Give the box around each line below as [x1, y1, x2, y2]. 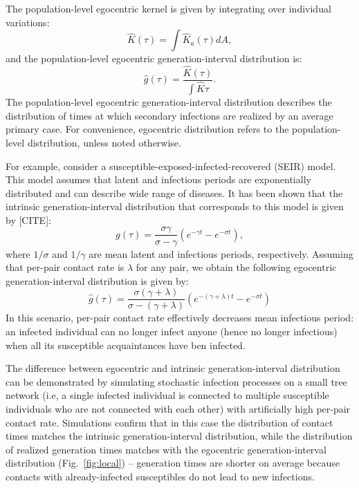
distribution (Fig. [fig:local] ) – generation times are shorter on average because [6, 456, 340, 470]
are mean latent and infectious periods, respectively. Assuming [89, 246, 353, 261]
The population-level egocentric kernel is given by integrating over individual [6, 1, 331, 15]
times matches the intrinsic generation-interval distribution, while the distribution [6, 429, 353, 443]
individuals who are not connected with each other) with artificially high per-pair [6, 401, 351, 415]
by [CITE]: [6, 212, 51, 227]
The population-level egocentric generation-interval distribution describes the [6, 95, 332, 109]
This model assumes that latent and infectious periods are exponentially [6, 172, 311, 187]
